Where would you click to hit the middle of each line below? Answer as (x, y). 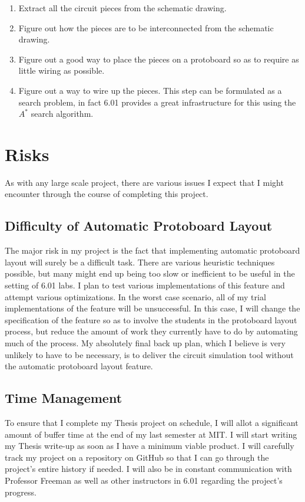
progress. (21, 492)
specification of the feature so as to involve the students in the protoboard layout (151, 319)
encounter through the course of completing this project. (107, 194)
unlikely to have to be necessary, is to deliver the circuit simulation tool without (149, 354)
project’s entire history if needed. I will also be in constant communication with (148, 469)
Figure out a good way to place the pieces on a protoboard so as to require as (159, 59)
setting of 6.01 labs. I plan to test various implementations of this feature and (145, 285)
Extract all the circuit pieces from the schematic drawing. (122, 8)
